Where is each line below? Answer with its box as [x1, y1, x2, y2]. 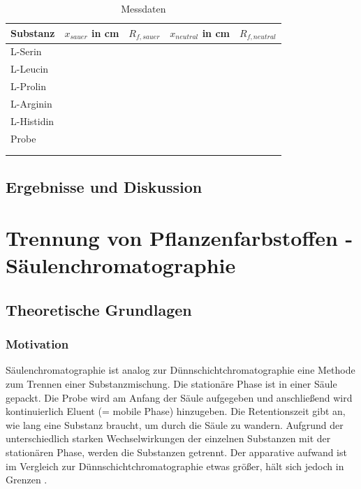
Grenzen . [6, 472, 47, 487]
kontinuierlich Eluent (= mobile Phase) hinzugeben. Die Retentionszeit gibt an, [6, 404, 346, 418]
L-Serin [10, 44, 42, 59]
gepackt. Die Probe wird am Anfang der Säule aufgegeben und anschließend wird [6, 390, 353, 404]
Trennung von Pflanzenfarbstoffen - [6, 224, 353, 252]
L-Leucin [10, 61, 49, 76]
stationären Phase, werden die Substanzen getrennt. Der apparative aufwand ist [6, 445, 347, 460]
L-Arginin [10, 96, 52, 110]
